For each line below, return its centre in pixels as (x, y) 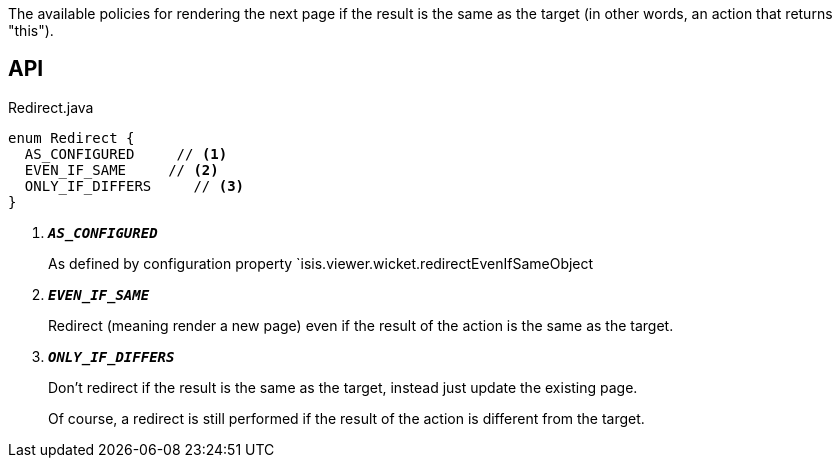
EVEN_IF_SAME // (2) (121, 169)
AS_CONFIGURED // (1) (126, 153)
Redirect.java (51, 107)
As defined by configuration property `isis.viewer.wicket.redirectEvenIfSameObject (321, 263)
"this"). (31, 30)
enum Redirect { (71, 137)
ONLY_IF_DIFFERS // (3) (134, 185)
